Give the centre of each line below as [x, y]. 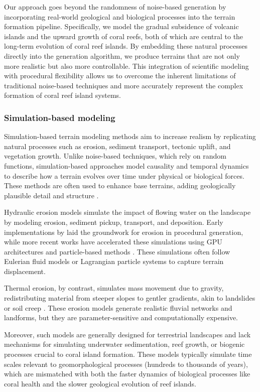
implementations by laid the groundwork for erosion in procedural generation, [124, 232]
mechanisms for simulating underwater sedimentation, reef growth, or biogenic [124, 344]
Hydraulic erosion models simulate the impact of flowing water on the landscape [127, 212]
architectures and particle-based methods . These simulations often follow [117, 251]
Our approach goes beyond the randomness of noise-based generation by [115, 7]
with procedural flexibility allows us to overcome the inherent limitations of [120, 76]
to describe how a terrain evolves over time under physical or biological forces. [124, 175]
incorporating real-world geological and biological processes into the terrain [120, 16]
